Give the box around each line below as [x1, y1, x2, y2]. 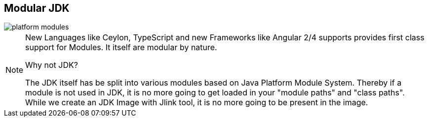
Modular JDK [4, 2, 70, 14]
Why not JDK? [25, 60, 78, 70]
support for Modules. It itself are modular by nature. [25, 42, 217, 53]
